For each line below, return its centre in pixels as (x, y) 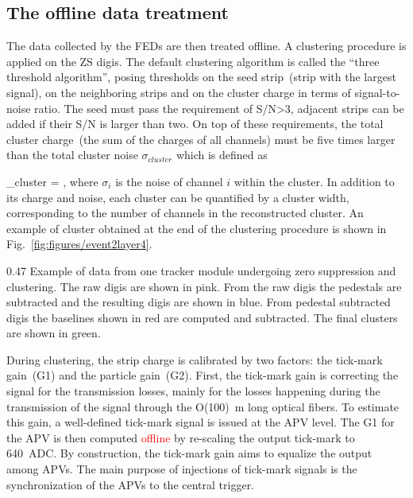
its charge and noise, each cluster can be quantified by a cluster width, (178, 197)
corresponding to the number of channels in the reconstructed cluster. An (185, 213)
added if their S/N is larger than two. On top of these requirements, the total (195, 124)
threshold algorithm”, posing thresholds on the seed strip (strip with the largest (201, 77)
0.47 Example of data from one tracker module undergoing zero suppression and (201, 270)
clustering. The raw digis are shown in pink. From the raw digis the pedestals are (204, 286)
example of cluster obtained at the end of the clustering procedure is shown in (197, 228)
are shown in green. (54, 333)
